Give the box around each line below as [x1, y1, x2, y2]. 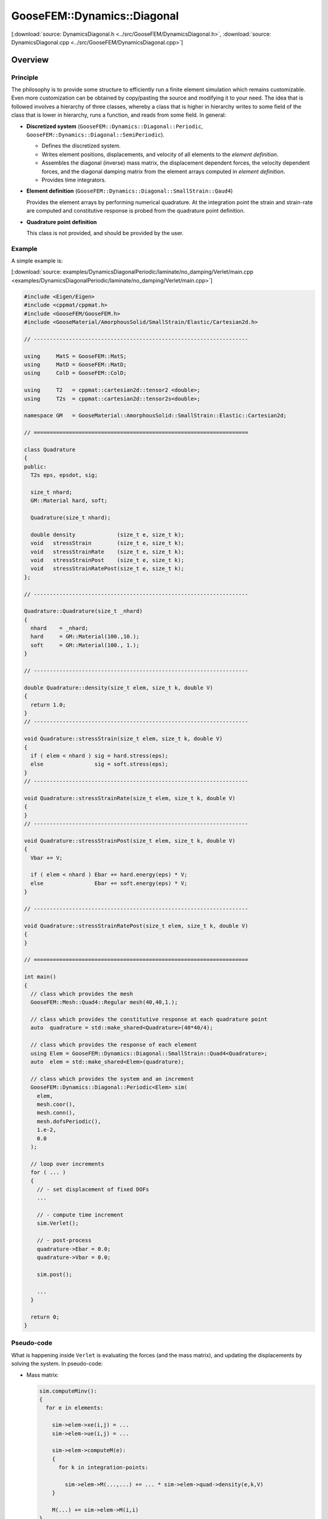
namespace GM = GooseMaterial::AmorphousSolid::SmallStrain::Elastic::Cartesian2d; [24, 412, 287, 419]
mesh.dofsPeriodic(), [36, 1118, 101, 1125]
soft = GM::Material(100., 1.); [30, 642, 140, 648]
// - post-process [36, 1237, 92, 1244]
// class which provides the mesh [30, 990, 134, 997]
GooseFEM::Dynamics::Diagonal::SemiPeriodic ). [26, 131, 165, 139]
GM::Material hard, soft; [30, 497, 108, 504]
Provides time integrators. [41, 176, 106, 183]
